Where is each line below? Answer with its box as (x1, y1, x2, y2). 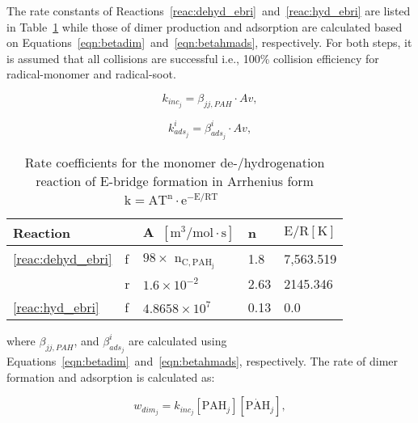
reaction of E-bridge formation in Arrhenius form (36, 171, 314, 190)
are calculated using (129, 332, 227, 349)
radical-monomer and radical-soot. (6, 66, 176, 82)
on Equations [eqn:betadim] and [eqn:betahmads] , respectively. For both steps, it (6, 34, 412, 51)
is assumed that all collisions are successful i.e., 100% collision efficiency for (6, 49, 379, 66)
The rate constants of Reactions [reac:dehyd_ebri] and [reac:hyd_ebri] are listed (6, 2, 411, 19)
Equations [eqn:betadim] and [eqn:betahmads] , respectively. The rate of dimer (6, 353, 399, 370)
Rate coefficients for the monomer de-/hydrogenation (24, 153, 325, 171)
